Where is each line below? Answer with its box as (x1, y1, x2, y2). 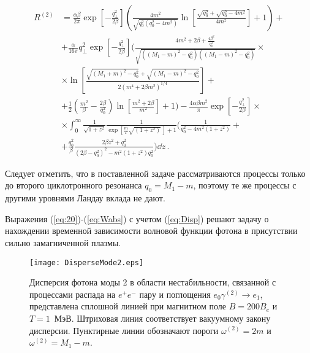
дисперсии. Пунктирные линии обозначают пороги (29, 324, 219, 336)
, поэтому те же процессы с (193, 179, 297, 192)
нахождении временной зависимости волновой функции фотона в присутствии (5, 224, 298, 237)
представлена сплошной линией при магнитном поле (29, 300, 227, 312)
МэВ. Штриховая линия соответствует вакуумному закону (54, 311, 271, 324)
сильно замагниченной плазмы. (5, 236, 121, 249)
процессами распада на (29, 287, 116, 300)
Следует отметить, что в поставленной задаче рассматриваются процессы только (5, 166, 306, 179)
